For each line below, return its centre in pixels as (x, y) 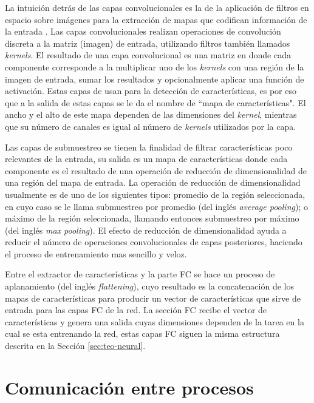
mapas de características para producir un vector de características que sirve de (153, 298)
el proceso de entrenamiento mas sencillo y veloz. (96, 253)
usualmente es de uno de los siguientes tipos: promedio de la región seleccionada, (155, 194)
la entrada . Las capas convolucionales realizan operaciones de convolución (143, 31)
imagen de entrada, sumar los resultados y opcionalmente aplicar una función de (155, 79)
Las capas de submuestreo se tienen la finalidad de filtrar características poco (149, 147)
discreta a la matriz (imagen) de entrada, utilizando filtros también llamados (148, 43)
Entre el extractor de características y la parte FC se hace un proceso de (140, 274)
